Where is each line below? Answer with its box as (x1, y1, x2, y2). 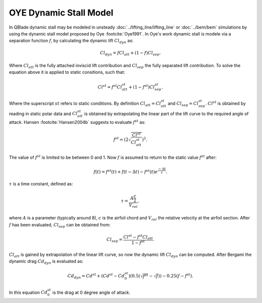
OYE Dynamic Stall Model (9, 7, 114, 18)
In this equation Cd (9, 289, 48, 295)
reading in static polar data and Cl (9, 111, 78, 117)
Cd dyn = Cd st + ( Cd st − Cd (67, 272, 125, 280)
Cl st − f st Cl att (123, 233, 153, 241)
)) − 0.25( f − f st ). (158, 272, 194, 279)
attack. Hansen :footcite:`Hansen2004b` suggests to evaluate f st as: (9, 119, 146, 125)
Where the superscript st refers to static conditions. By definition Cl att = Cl (9, 100, 161, 107)
